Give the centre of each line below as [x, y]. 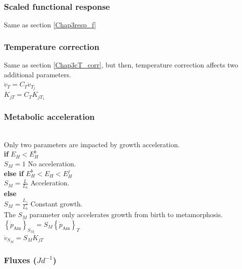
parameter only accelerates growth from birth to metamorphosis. [126, 214]
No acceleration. [52, 163]
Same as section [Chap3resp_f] [50, 25]
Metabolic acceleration [50, 116]
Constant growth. [57, 203]
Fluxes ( [20, 259]
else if [14, 173]
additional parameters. [38, 74]
